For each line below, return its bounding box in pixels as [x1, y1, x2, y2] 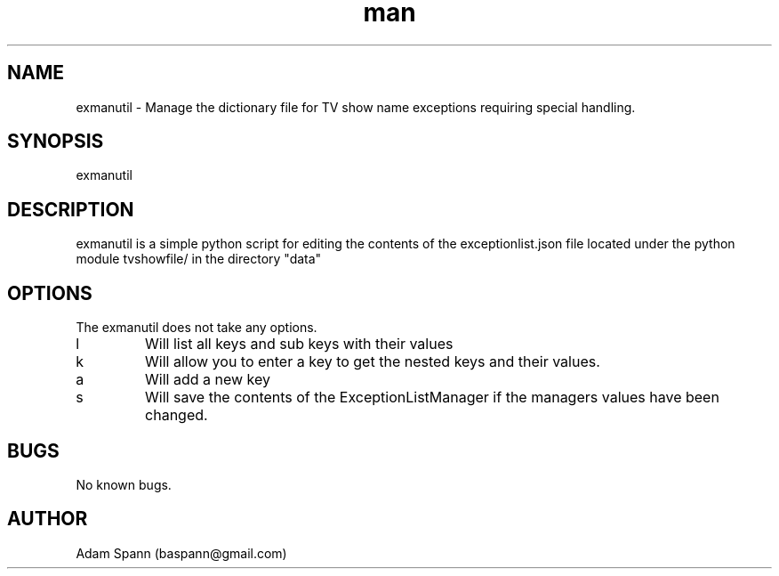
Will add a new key [145, 370, 271, 389]
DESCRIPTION [7, 198, 134, 221]
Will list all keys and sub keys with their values [145, 335, 454, 353]
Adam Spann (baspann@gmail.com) [76, 545, 287, 561]
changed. [145, 406, 208, 425]
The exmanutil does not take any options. [76, 320, 317, 336]
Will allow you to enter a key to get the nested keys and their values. [145, 353, 600, 371]
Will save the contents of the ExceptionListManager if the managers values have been [145, 388, 719, 407]
